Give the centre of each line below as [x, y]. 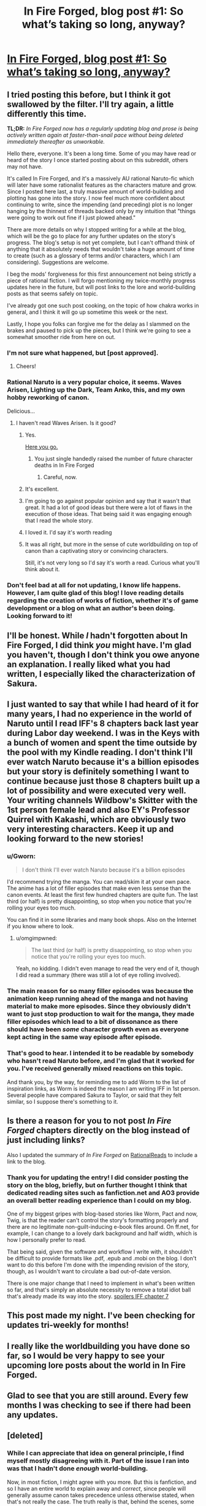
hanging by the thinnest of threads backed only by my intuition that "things [101, 211]
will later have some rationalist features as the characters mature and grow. [102, 185]
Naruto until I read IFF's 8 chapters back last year [103, 724]
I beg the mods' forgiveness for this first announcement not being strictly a [101, 274]
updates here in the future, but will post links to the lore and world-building [101, 287]
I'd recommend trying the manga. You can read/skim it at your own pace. [99, 881]
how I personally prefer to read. [47, 1239]
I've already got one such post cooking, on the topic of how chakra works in [103, 306]
